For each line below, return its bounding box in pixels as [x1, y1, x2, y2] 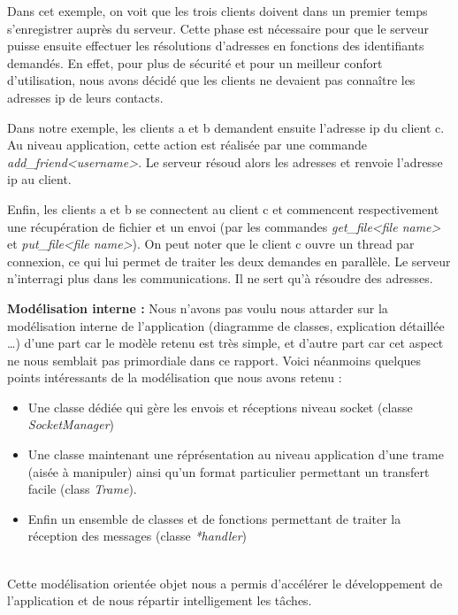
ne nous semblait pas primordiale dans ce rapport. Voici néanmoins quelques [7, 350, 422, 369]
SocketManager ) [27, 415, 115, 434]
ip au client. [7, 170, 72, 188]
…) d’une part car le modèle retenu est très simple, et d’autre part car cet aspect [7, 334, 444, 352]
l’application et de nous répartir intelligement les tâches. [7, 591, 312, 610]
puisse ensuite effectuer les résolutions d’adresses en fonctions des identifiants [7, 36, 424, 55]
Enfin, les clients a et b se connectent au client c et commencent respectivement [7, 199, 439, 218]
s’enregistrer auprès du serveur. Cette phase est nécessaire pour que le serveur [7, 19, 430, 37]
